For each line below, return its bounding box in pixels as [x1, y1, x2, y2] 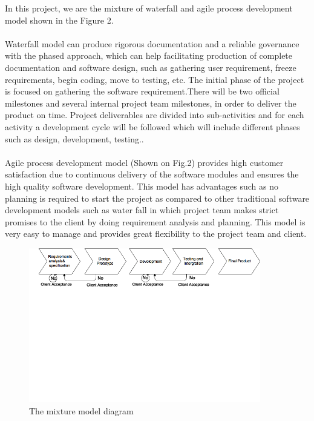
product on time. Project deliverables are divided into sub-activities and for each [5, 108, 304, 121]
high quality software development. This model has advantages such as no [5, 179, 278, 192]
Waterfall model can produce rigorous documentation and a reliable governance [5, 37, 299, 50]
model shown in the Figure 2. [5, 13, 114, 26]
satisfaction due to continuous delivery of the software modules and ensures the [5, 168, 299, 181]
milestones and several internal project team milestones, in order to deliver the [5, 96, 296, 109]
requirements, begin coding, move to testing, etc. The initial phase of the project [5, 73, 304, 85]
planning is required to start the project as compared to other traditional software [5, 191, 310, 204]
